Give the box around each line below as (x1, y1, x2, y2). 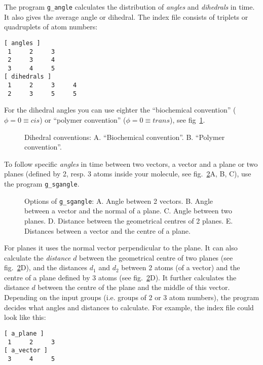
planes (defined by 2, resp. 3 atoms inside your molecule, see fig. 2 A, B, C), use (4, 168, 251, 179)
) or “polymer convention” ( (40, 115, 126, 125)
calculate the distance (4, 252, 71, 263)
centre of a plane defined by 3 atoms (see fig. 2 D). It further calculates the (4, 272, 237, 282)
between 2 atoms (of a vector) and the (121, 262, 240, 273)
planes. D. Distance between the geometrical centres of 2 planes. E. (24, 215, 233, 226)
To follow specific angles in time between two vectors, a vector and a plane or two (4, 158, 258, 169)
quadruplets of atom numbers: (4, 21, 98, 32)
